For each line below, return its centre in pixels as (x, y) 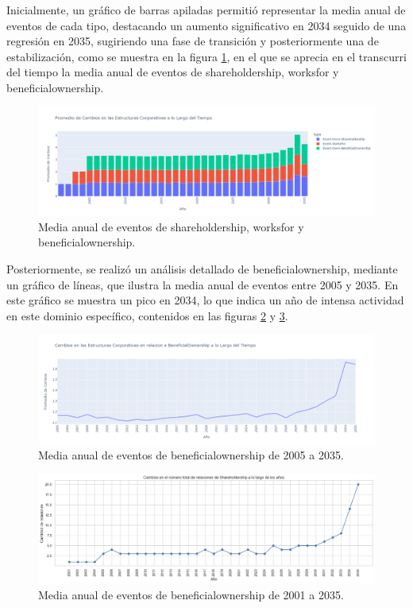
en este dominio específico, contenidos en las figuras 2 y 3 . (147, 315)
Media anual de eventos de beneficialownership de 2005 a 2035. (191, 454)
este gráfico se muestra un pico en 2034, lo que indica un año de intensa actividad (205, 300)
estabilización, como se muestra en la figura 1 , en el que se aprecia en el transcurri (206, 56)
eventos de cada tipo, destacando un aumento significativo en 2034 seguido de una (206, 25)
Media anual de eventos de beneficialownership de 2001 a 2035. (191, 594)
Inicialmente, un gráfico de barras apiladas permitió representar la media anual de (206, 10)
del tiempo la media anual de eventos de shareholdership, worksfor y (173, 72)
